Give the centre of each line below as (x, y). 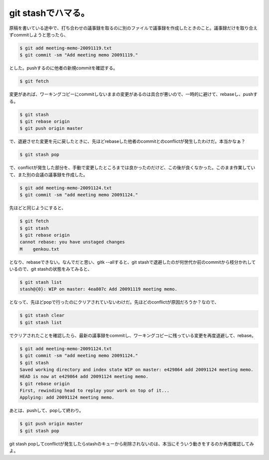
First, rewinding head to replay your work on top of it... (95, 391)
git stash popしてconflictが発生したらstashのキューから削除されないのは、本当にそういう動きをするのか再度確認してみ (132, 444)
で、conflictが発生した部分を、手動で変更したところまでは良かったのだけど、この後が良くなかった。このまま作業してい (132, 168)
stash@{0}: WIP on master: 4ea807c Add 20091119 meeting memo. (99, 289)
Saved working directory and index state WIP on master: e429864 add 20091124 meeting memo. (136, 369)
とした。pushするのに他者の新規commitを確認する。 (64, 68)
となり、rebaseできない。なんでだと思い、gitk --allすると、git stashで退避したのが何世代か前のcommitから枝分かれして (133, 262)
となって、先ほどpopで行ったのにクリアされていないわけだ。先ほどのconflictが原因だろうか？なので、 (114, 302)
